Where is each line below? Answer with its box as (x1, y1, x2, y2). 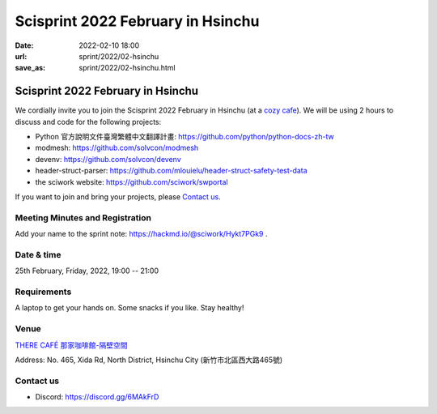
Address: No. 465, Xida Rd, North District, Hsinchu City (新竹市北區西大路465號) (15, 355, 283, 365)
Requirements (15, 286, 72, 297)
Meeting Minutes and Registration (15, 211, 151, 223)
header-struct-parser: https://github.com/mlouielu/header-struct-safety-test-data (35, 166, 308, 176)
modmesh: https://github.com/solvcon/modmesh (35, 143, 199, 153)
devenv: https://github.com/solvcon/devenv (35, 154, 181, 164)
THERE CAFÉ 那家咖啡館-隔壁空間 (15, 340, 128, 350)
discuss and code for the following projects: (15, 117, 162, 126)
